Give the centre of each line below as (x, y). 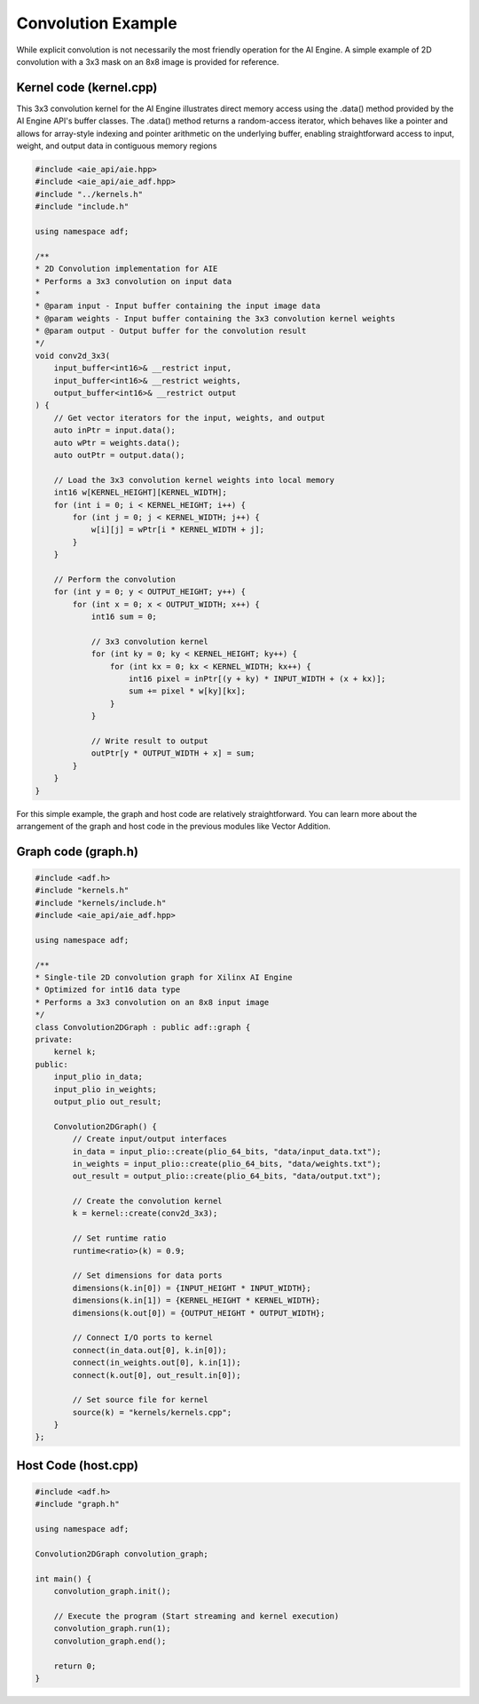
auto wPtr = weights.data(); (117, 443)
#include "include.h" (82, 207)
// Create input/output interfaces (150, 1139)
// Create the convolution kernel (147, 1201)
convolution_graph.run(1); (113, 1629)
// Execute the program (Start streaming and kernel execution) (196, 1616)
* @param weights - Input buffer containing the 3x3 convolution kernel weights (215, 318)
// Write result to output (149, 741)
